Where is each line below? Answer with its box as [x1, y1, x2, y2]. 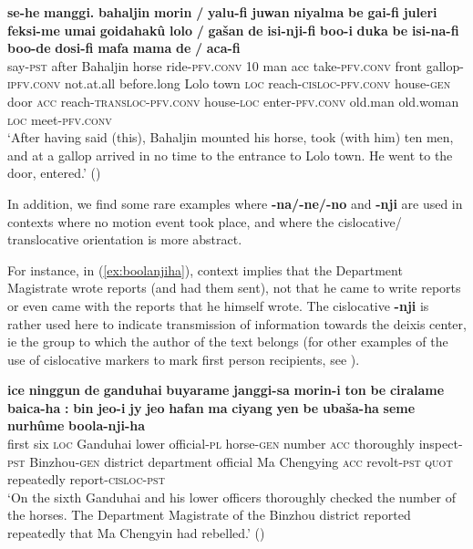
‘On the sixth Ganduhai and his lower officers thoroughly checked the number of [7, 487, 457, 506]
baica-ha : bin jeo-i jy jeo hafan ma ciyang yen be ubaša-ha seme [7, 398, 416, 417]
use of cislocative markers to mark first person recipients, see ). [7, 349, 360, 368]
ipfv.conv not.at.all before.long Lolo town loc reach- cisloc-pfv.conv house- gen [7, 74, 451, 93]
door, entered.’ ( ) [7, 163, 101, 182]
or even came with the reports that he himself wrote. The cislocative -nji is [7, 295, 429, 315]
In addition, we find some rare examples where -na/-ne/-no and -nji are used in [7, 193, 463, 212]
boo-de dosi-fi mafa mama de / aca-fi [7, 38, 241, 57]
